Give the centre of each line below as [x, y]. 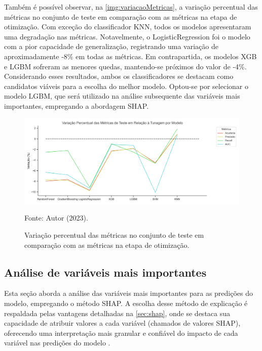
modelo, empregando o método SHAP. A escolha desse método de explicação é [126, 303]
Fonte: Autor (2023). [56, 218]
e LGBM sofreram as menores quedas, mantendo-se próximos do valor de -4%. [125, 66]
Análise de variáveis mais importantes [105, 272]
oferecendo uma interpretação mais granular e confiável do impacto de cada [121, 333]
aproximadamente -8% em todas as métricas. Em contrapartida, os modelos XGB [130, 56]
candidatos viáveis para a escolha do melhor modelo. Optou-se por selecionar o [126, 86]
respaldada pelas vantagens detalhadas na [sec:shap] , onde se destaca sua [117, 313]
